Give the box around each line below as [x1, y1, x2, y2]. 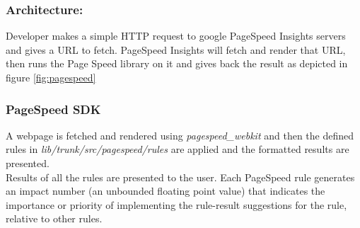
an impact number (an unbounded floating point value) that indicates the [6, 183, 325, 198]
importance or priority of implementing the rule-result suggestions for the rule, [6, 197, 347, 212]
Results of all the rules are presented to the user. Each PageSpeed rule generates [6, 169, 355, 184]
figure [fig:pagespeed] [6, 70, 96, 84]
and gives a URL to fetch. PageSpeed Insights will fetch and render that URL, [6, 42, 346, 57]
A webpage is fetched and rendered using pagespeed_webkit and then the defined [6, 127, 354, 142]
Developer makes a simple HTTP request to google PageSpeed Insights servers [6, 28, 346, 43]
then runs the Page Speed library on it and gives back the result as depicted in [6, 56, 348, 71]
